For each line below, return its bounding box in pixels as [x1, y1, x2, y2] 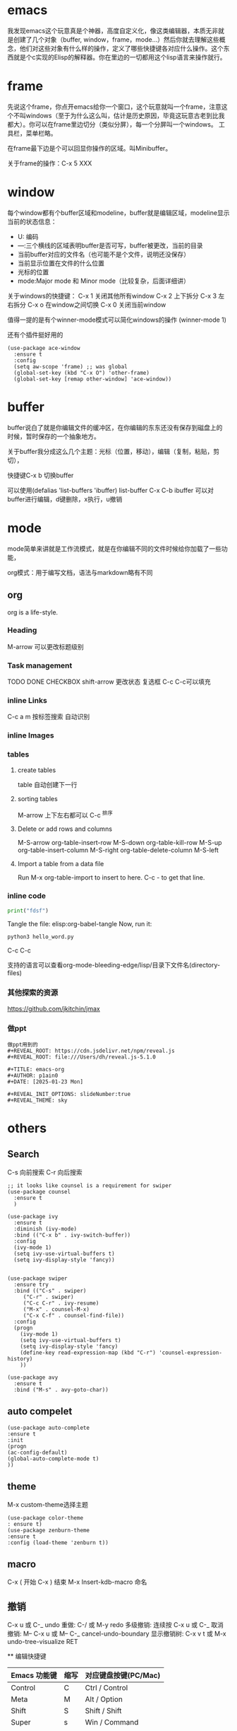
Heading [7, 625, 37, 635]
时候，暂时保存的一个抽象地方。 [7, 432, 100, 441]
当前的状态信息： [7, 217, 57, 226]
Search [7, 1148, 40, 1160]
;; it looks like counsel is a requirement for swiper [7, 1182, 172, 1189]
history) [7, 1355, 33, 1363]
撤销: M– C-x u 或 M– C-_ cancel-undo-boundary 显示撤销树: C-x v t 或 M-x [7, 1629, 227, 1638]
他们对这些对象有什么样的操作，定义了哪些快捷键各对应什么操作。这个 [19, 44, 224, 52]
